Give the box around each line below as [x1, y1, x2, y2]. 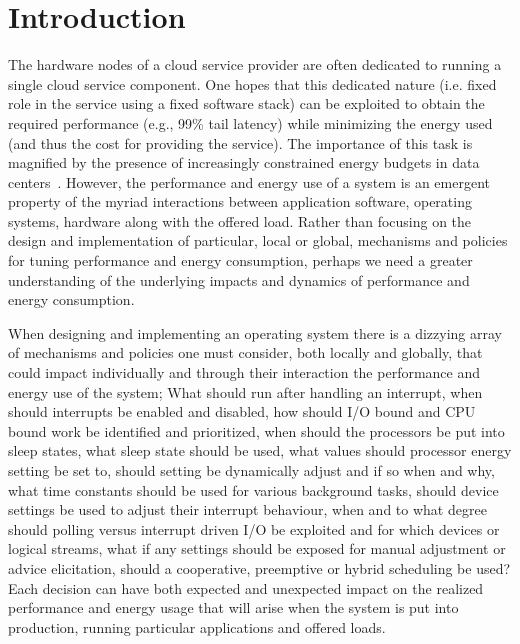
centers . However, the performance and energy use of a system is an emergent [8, 171, 490, 192]
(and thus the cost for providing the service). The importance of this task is [8, 132, 473, 153]
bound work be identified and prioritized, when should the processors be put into [8, 420, 505, 441]
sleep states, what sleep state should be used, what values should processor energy [8, 440, 512, 461]
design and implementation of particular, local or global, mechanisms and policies [8, 230, 508, 251]
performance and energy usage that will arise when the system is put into [8, 597, 459, 618]
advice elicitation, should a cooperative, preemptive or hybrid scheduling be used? [8, 557, 511, 578]
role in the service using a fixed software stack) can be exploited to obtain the [8, 93, 485, 114]
